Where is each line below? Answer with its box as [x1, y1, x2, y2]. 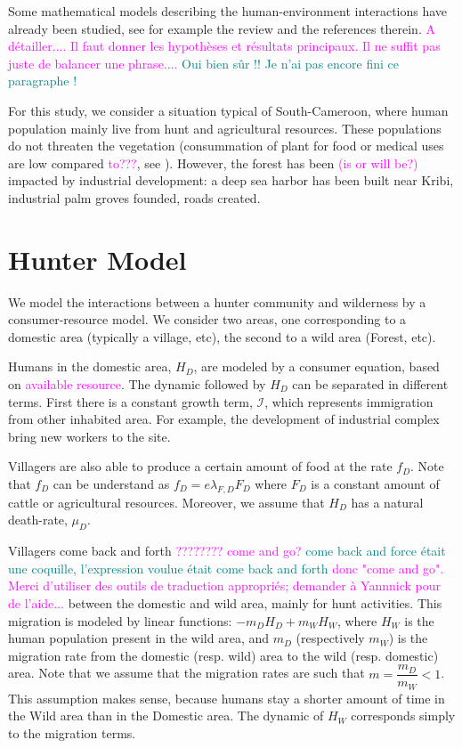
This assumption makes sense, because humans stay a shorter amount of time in [8, 688, 445, 707]
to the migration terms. [8, 724, 136, 743]
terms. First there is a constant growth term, [8, 392, 253, 411]
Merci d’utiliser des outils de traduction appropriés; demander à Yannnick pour [8, 576, 441, 595]
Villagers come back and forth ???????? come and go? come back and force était [8, 541, 446, 560]
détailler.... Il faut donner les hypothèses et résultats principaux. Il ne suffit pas [8, 37, 441, 55]
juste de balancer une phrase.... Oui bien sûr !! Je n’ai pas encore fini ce [8, 53, 399, 72]
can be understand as [53, 475, 170, 492]
